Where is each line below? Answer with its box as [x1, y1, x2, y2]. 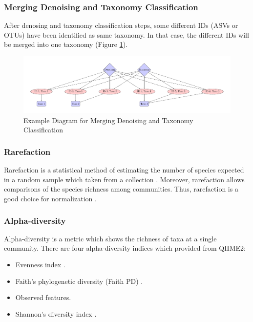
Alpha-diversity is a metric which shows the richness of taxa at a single [4, 233, 217, 243]
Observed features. [15, 292, 71, 302]
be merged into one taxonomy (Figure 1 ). [4, 39, 128, 49]
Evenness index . [15, 259, 65, 270]
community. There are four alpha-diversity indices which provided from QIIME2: [4, 243, 246, 253]
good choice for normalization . [4, 193, 97, 204]
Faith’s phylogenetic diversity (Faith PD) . [15, 276, 143, 286]
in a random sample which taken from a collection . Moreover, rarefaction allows [4, 174, 245, 184]
